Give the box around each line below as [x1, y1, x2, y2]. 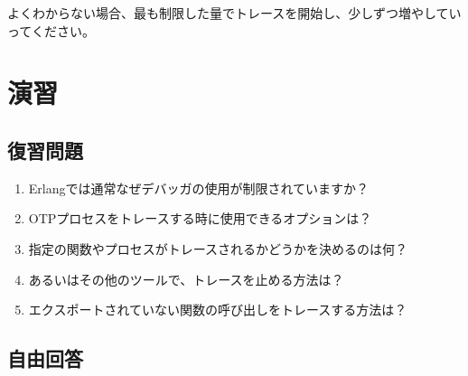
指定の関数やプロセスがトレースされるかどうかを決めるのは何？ [28, 239, 408, 258]
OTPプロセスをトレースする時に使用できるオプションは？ [28, 209, 372, 228]
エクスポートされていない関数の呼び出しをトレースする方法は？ [28, 300, 407, 319]
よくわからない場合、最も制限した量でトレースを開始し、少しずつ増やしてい [7, 4, 462, 22]
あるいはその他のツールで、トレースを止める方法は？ [28, 269, 344, 288]
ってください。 [7, 21, 95, 40]
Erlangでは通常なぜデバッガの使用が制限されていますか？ [28, 178, 370, 197]
